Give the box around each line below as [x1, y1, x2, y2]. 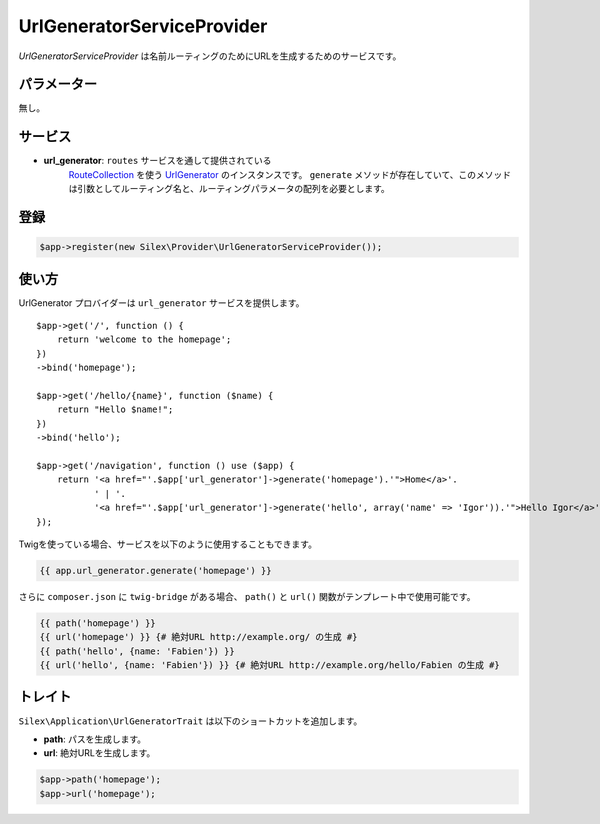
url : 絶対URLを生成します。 [43, 747, 156, 759]
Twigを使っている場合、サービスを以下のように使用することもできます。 [18, 538, 317, 550]
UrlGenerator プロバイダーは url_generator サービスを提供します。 [18, 296, 305, 309]
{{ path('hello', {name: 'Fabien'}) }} [39, 645, 235, 657]
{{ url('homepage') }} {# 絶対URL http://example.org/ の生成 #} [39, 631, 358, 643]
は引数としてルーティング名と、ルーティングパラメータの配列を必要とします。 [68, 183, 390, 195]
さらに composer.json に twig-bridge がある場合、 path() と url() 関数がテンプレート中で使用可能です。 [18, 590, 476, 602]
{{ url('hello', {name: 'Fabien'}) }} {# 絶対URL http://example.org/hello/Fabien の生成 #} [39, 660, 500, 671]
